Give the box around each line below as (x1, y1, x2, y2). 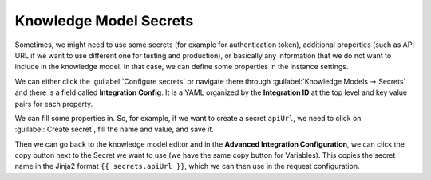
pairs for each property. (14, 99, 93, 108)
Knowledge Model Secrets (14, 12, 194, 29)
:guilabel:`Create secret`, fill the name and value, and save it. (14, 124, 215, 135)
